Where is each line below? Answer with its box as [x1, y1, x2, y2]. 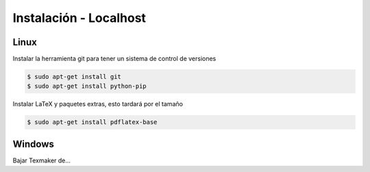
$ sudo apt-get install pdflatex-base [27, 119, 158, 126]
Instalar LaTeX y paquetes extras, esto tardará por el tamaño [12, 100, 183, 108]
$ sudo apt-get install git [27, 73, 121, 81]
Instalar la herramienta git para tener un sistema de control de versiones [12, 55, 217, 63]
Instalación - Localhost [12, 10, 147, 25]
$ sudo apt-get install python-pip [27, 82, 147, 90]
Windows [12, 138, 54, 150]
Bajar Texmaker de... [12, 156, 71, 164]
